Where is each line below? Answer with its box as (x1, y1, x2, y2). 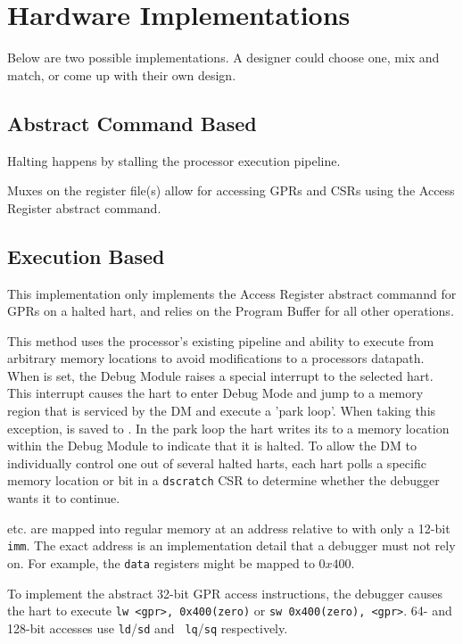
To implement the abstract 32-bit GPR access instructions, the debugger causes (7, 583, 442, 602)
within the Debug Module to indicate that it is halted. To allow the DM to (7, 436, 417, 455)
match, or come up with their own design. (7, 65, 236, 84)
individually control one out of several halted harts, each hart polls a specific (7, 453, 426, 472)
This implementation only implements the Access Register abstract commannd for (7, 284, 457, 302)
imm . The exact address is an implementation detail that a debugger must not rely (7, 536, 456, 555)
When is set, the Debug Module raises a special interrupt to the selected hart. (7, 366, 434, 384)
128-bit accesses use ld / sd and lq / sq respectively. (7, 618, 288, 637)
